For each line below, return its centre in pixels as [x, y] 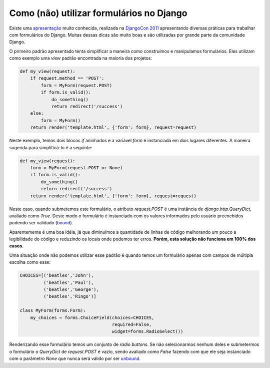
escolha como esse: [30, 262]
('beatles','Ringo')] [70, 296]
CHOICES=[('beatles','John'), [57, 276]
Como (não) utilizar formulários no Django [98, 13]
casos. [16, 246]
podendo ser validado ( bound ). [41, 223]
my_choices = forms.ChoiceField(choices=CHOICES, [92, 317]
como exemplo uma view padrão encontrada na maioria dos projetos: [81, 58]
